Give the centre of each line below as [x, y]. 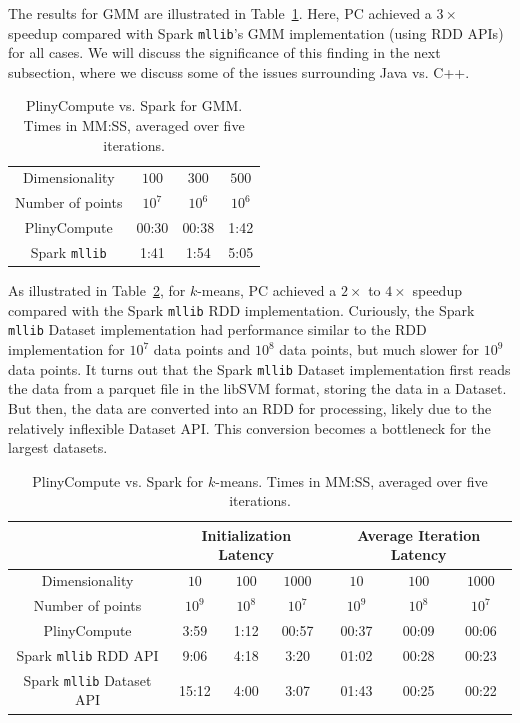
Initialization [246, 534]
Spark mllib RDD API [87, 654]
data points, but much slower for [379, 349]
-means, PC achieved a [267, 290]
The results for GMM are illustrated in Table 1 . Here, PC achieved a [220, 13]
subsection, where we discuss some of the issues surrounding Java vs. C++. [239, 71]
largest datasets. [58, 447]
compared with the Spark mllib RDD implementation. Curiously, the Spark [241, 309]
